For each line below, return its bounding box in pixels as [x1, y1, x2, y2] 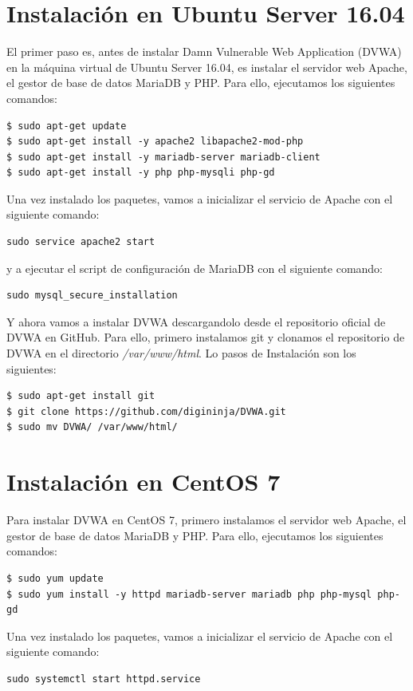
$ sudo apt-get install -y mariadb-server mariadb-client [6, 151, 321, 163]
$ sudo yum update [6, 572, 104, 584]
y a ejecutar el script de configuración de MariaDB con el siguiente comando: [6, 259, 383, 276]
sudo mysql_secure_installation [6, 290, 178, 302]
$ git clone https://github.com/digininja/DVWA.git [6, 405, 286, 417]
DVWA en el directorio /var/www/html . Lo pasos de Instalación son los [6, 345, 356, 361]
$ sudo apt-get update [6, 120, 127, 132]
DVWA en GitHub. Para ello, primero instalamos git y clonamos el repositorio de [6, 329, 405, 345]
